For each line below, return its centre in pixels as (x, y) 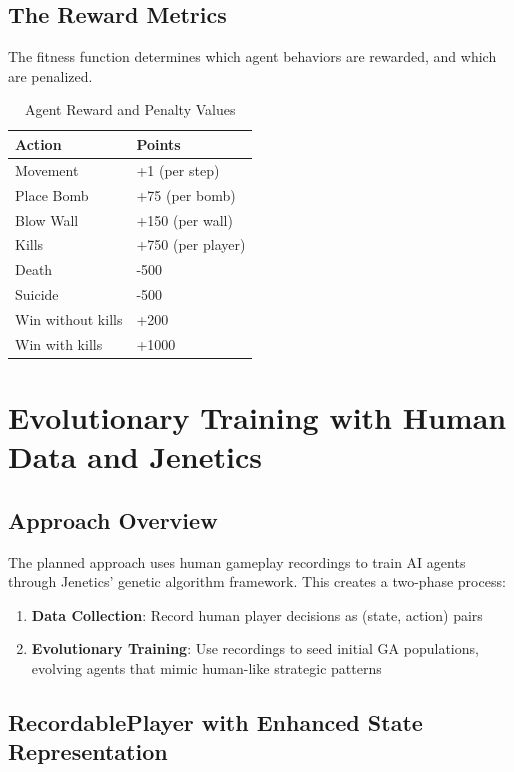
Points (158, 143)
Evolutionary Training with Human (257, 417)
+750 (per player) (191, 244)
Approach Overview (113, 519)
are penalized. (50, 75)
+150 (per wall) (184, 219)
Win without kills (69, 318)
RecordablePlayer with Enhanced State (215, 721)
